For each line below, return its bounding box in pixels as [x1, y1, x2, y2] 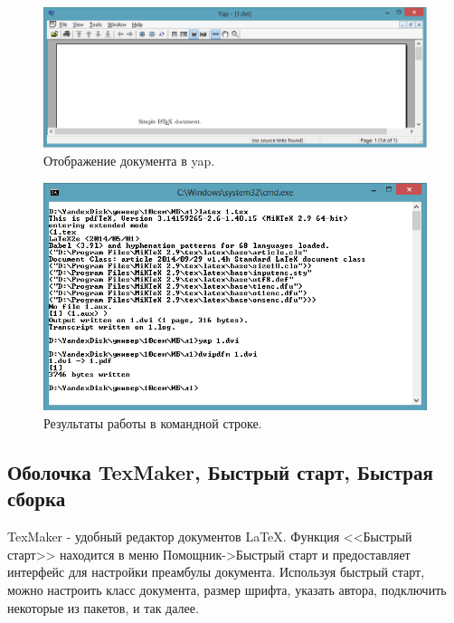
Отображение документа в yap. [43, 151, 215, 170]
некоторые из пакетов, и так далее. [7, 598, 199, 617]
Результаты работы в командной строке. [43, 414, 262, 433]
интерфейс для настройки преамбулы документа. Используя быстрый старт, [7, 562, 425, 581]
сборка [7, 484, 66, 513]
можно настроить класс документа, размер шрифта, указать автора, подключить [7, 580, 447, 599]
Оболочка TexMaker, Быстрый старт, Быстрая [7, 458, 433, 486]
